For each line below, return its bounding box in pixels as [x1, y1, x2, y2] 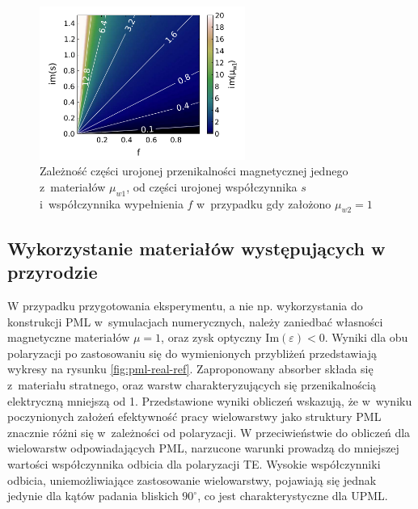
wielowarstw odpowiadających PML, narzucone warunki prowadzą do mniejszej [7, 440, 399, 456]
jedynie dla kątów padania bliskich [7, 487, 179, 504]
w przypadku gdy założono [196, 195, 331, 212]
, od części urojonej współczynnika [126, 178, 298, 195]
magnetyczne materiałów [7, 329, 130, 346]
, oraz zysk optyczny [161, 329, 262, 346]
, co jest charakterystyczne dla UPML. [197, 487, 388, 504]
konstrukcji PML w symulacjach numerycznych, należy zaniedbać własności [7, 313, 383, 330]
